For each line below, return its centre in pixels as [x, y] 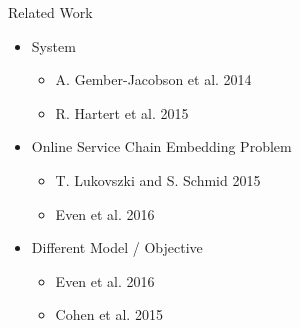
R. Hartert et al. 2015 [122, 112]
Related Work [50, 12]
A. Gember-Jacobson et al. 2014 [153, 79]
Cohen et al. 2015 [109, 314]
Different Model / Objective [117, 247]
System [53, 45]
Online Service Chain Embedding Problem [161, 146]
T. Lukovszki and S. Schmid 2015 [158, 179]
